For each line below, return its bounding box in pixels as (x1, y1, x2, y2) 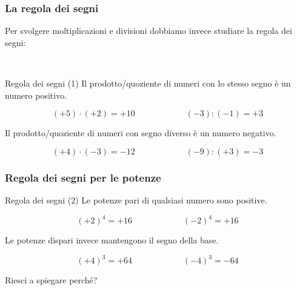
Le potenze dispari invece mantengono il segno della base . (5, 234, 219, 246)
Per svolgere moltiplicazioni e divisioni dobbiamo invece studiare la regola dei (5, 24, 292, 37)
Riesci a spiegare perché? (5, 274, 98, 286)
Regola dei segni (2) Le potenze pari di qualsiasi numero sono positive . (5, 194, 267, 206)
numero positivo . (5, 88, 67, 101)
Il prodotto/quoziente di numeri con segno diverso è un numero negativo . (5, 127, 276, 139)
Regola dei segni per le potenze (5, 170, 161, 185)
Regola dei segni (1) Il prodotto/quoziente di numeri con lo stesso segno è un (5, 77, 291, 89)
